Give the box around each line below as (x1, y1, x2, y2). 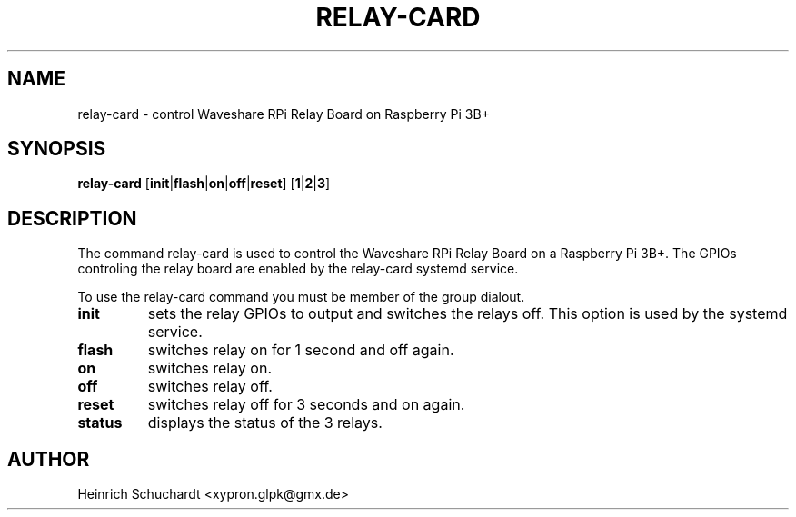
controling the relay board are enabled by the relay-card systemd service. (77, 261, 519, 277)
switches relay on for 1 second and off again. (147, 341, 454, 360)
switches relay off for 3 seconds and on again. (147, 395, 465, 414)
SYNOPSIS (7, 137, 106, 161)
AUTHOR (7, 447, 90, 471)
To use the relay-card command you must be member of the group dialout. (77, 289, 525, 305)
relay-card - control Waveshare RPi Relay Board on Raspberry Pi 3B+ (77, 105, 490, 122)
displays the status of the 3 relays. (147, 413, 383, 432)
